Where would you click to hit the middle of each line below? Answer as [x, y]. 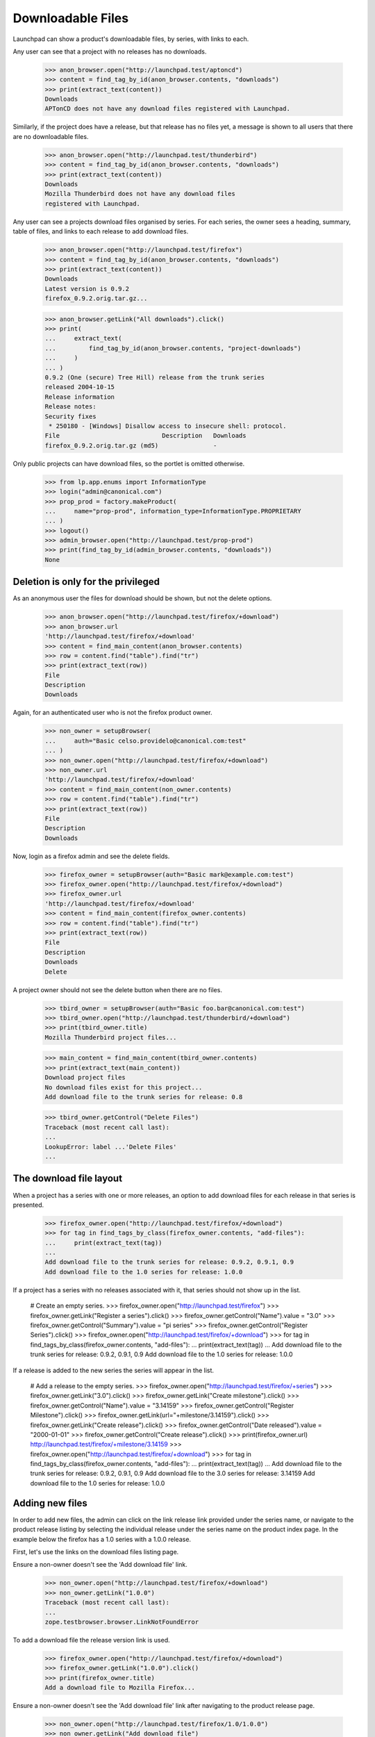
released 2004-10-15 [80, 387]
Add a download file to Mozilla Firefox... [120, 1688]
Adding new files [50, 1503]
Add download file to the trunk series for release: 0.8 [144, 1097]
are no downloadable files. [51, 136]
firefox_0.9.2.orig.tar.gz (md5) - [131, 445]
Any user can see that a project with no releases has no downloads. [110, 51]
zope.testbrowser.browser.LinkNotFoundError [122, 1622]
